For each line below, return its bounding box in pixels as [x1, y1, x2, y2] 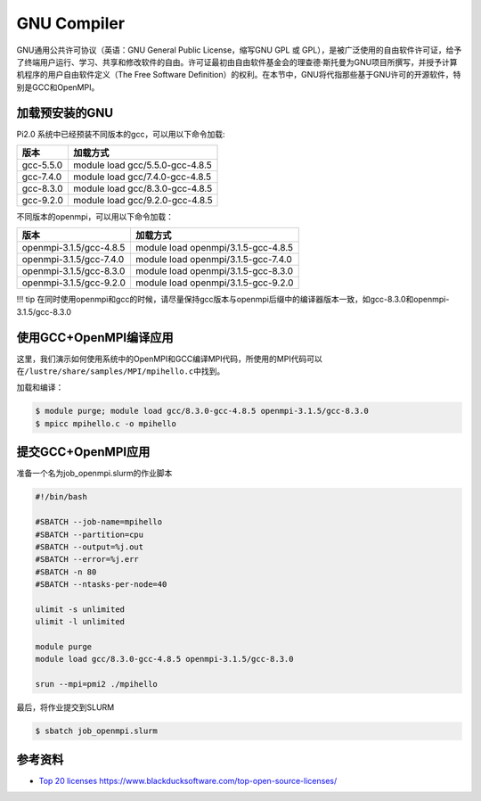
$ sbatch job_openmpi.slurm [35, 726, 158, 736]
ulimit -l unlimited [35, 616, 125, 627]
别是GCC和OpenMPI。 [16, 81, 100, 93]
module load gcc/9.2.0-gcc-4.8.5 [72, 194, 213, 207]
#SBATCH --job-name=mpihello [35, 517, 163, 527]
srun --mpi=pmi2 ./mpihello [35, 679, 158, 690]
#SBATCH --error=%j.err [35, 554, 140, 565]
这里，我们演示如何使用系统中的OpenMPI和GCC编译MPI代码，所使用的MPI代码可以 [16, 353, 322, 364]
